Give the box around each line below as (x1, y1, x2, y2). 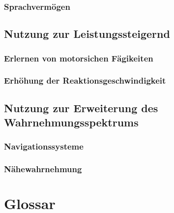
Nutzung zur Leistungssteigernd (4, 26, 170, 41)
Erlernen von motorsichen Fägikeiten (4, 52, 153, 64)
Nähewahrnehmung (4, 163, 82, 175)
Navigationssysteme (4, 140, 84, 152)
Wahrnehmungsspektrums (4, 115, 139, 130)
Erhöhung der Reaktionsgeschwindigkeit (4, 74, 166, 87)
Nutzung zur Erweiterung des (4, 100, 158, 115)
